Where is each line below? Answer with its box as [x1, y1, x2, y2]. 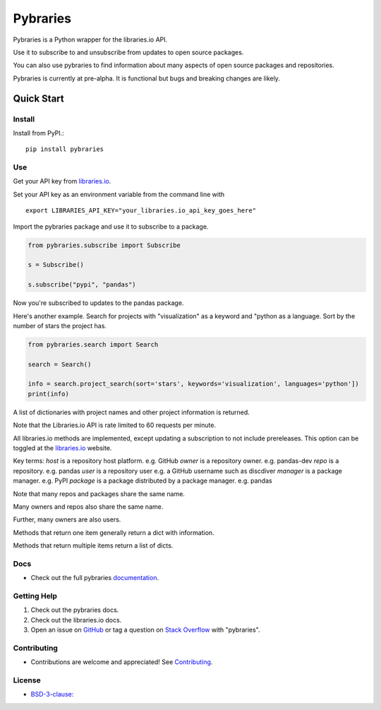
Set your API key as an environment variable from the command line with [13, 190, 225, 198]
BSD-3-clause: [30, 690, 74, 699]
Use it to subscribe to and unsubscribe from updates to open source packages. [13, 48, 244, 56]
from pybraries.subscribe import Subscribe [28, 241, 181, 249]
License [13, 675, 42, 685]
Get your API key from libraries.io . [13, 177, 111, 186]
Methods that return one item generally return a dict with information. [13, 528, 214, 536]
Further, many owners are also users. [13, 515, 121, 524]
